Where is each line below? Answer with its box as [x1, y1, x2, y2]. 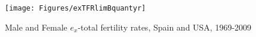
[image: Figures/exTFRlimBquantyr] [5, 4, 146, 12]
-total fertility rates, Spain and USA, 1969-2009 [78, 21, 252, 33]
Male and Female [5, 21, 67, 33]
